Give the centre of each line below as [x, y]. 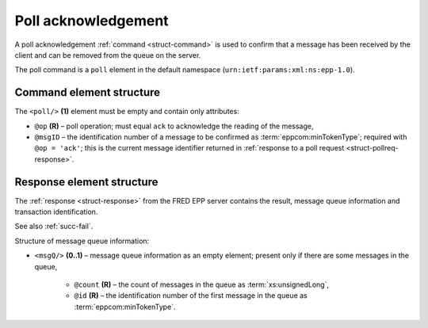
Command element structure [88, 92]
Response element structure [86, 182]
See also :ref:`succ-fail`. [54, 227]
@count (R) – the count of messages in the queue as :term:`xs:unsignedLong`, [202, 284]
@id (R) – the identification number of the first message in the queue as [191, 296]
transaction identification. [56, 212]
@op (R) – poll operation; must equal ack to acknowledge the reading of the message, [174, 126]
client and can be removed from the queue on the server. [108, 55]
